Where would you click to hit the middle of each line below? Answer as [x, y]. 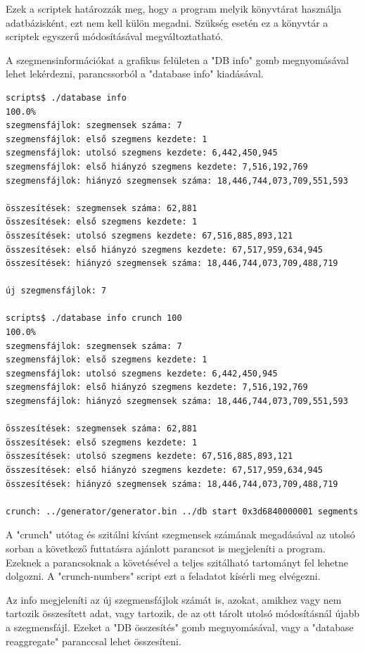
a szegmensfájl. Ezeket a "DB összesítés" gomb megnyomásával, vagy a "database [180, 627]
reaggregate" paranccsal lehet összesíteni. [94, 641]
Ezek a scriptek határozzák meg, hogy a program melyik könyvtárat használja [174, 8]
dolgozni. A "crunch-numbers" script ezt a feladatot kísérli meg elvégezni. [163, 576]
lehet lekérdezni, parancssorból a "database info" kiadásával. [135, 74]
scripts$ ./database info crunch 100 [94, 318]
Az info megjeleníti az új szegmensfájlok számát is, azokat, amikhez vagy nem [174, 599]
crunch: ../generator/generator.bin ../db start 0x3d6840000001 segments [182, 511]
